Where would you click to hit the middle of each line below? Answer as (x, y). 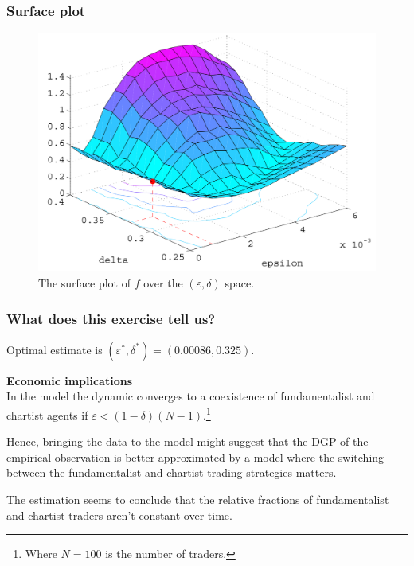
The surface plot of (85, 283)
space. (240, 283)
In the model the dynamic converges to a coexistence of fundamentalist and (191, 396)
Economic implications (69, 380)
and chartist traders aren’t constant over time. (119, 515)
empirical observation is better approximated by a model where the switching (195, 457)
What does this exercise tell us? (111, 318)
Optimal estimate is (55, 349)
